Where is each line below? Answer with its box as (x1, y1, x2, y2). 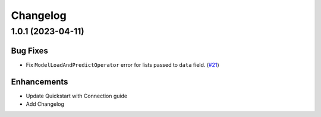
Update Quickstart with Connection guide (26, 92, 128, 99)
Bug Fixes (11, 45, 49, 56)
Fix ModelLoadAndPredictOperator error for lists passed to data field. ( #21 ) (26, 61, 219, 68)
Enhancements (11, 77, 68, 87)
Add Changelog (26, 100, 65, 108)
